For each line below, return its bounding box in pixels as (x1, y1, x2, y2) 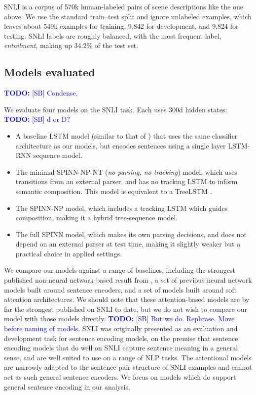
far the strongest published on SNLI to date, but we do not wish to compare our (4, 303, 247, 314)
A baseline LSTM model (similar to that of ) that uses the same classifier (15, 130, 238, 141)
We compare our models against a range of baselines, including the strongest (4, 265, 235, 275)
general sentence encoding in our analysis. (4, 381, 130, 392)
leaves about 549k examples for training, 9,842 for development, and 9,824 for (4, 21, 239, 31)
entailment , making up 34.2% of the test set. (4, 40, 139, 50)
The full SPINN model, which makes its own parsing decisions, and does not (15, 229, 247, 239)
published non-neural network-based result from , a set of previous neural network (4, 275, 252, 285)
